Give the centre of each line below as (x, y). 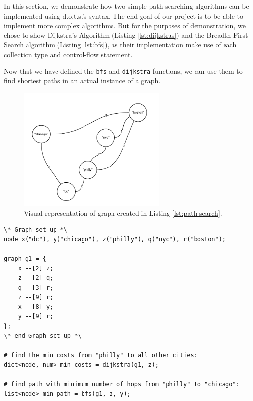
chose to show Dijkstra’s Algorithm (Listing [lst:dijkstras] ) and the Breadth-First (126, 35)
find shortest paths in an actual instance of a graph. (82, 81)
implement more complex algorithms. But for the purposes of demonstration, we (125, 25)
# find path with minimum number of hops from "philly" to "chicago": (122, 384)
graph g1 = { (25, 258)
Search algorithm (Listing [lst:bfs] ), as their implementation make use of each (120, 45)
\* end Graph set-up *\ (43, 336)
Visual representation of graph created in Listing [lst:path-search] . (123, 213)
